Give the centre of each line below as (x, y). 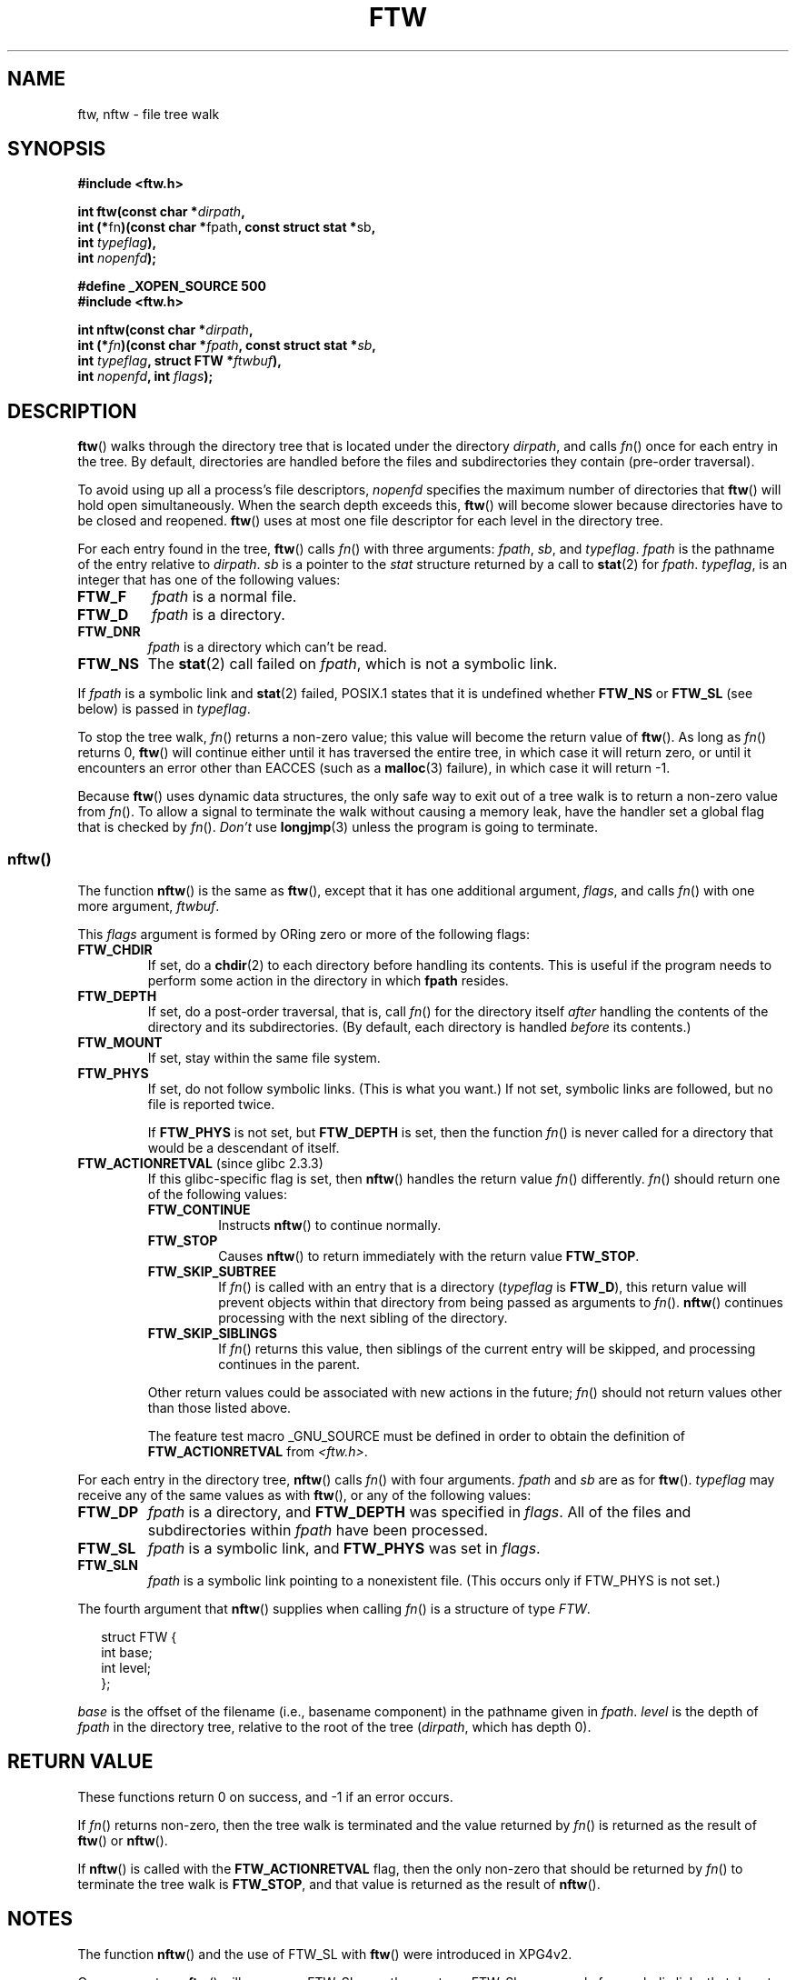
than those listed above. (219, 1408)
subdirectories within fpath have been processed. (318, 1530)
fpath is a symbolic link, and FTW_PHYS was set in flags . (344, 1549)
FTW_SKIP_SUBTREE (212, 1272)
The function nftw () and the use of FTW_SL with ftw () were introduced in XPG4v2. (325, 1954)
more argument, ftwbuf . (149, 906)
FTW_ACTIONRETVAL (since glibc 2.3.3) (200, 1164)
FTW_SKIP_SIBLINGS (213, 1334)
